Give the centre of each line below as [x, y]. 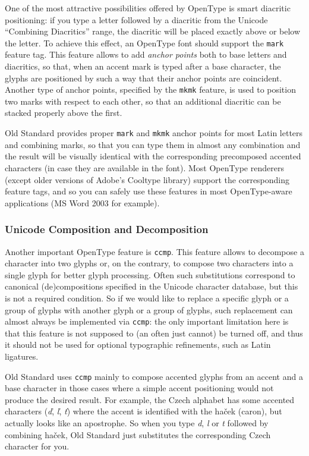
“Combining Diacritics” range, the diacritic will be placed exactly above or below [153, 31]
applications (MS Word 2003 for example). [82, 202]
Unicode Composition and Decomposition [107, 229]
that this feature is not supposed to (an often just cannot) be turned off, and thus [154, 333]
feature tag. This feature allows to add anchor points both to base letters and [146, 54]
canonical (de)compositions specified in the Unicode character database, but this [152, 286]
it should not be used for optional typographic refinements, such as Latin [138, 345]
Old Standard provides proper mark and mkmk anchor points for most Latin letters [154, 133]
